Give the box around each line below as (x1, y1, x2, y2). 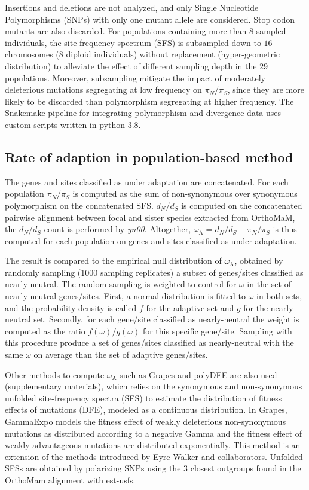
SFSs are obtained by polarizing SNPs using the (5, 462, 181, 474)
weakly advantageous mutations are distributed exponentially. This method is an (5, 439, 301, 451)
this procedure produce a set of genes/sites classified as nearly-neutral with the (5, 336, 294, 349)
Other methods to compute (5, 368, 105, 381)
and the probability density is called (5, 301, 137, 314)
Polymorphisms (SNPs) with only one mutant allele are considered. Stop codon (5, 13, 295, 25)
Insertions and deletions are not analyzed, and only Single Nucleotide (5, 1, 259, 13)
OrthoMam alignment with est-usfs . (5, 473, 136, 486)
